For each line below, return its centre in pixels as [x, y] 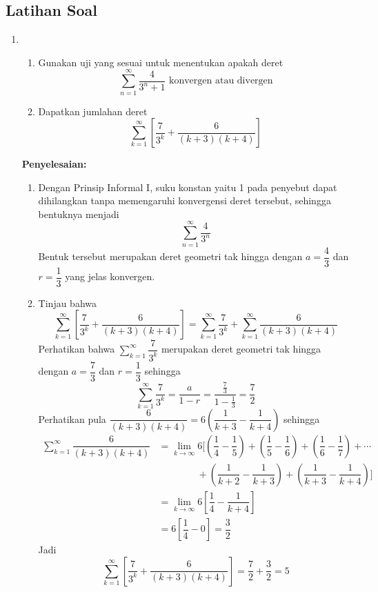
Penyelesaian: [54, 164]
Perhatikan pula [72, 418]
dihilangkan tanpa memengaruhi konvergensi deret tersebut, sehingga [185, 200]
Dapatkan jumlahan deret [93, 111]
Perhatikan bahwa [77, 349]
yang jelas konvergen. [110, 276]
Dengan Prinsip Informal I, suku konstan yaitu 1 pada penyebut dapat [188, 187]
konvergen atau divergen [221, 81]
